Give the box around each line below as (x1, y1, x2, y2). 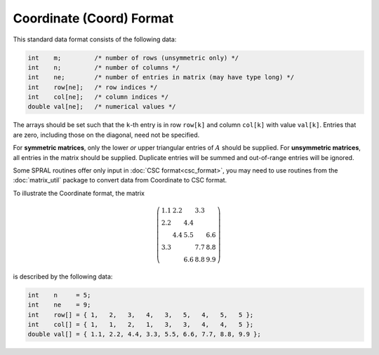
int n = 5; (27, 291, 91, 299)
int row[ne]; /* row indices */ (27, 83, 158, 91)
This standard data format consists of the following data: (13, 35, 177, 43)
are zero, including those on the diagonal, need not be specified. (13, 130, 200, 139)
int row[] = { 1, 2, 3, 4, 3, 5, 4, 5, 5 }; (27, 311, 254, 319)
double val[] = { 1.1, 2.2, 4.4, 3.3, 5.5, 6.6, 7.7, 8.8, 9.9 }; (27, 330, 261, 338)
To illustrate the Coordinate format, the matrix (13, 189, 145, 197)
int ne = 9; (27, 301, 91, 309)
